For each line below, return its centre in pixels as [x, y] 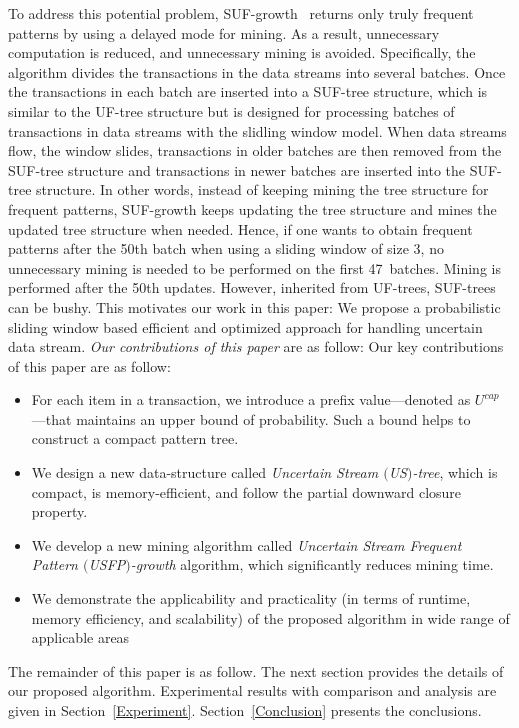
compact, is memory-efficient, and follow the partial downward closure [246, 491]
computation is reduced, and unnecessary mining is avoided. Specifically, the [242, 52]
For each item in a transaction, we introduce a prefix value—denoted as [251, 399]
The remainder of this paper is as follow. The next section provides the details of [256, 670]
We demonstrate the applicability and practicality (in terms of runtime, [251, 598]
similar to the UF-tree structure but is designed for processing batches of [231, 110]
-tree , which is [455, 472]
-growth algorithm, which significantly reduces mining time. [312, 564]
